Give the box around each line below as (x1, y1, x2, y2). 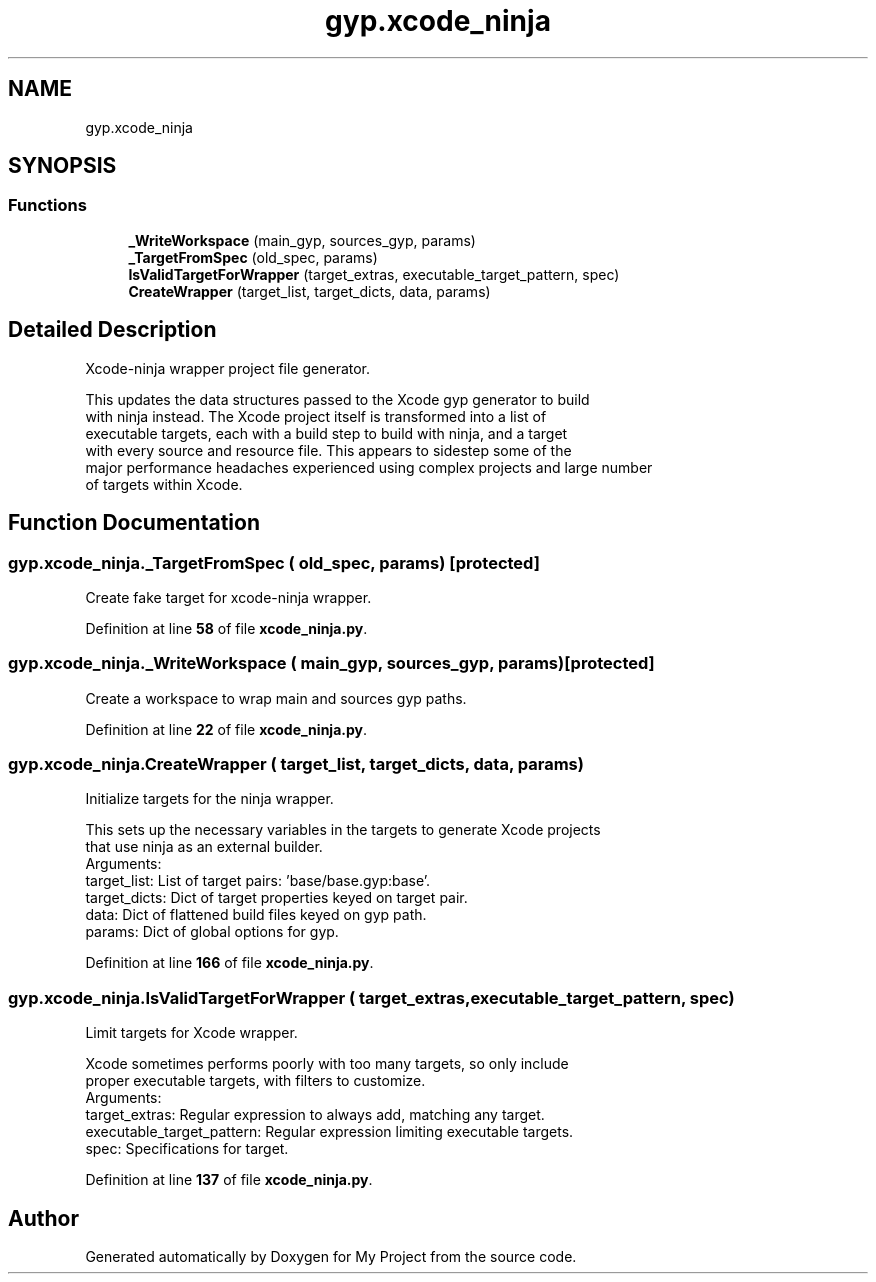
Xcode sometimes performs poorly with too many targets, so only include (85, 1055, 569, 1073)
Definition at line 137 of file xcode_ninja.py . (85, 1171, 373, 1189)
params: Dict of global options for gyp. (85, 923, 339, 941)
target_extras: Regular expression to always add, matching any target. (85, 1106, 545, 1124)
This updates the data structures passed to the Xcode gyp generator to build (85, 390, 590, 408)
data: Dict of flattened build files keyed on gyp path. (85, 906, 427, 924)
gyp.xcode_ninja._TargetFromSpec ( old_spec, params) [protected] (8, 552, 540, 573)
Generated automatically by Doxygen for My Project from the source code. (85, 1247, 577, 1265)
